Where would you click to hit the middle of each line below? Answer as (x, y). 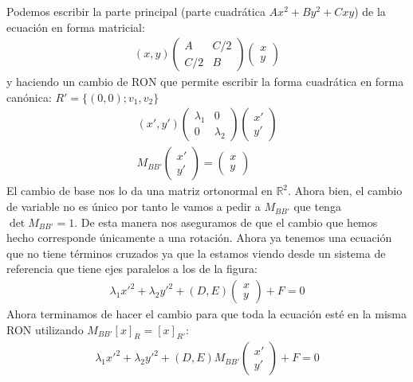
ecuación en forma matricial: (76, 27)
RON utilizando (45, 329)
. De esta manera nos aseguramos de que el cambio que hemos (226, 222)
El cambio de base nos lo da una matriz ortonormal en (140, 191)
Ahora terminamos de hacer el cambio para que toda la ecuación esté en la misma (206, 314)
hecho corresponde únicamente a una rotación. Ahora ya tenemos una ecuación (199, 238)
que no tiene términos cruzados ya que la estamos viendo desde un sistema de (196, 253)
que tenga (317, 207)
